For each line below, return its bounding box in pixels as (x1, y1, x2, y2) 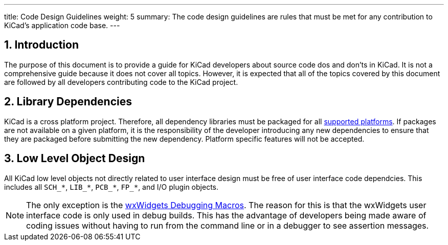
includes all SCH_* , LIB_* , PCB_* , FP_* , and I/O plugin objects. (4, 182, 218, 191)
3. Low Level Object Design (4, 152, 145, 165)
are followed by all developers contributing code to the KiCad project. (4, 77, 238, 86)
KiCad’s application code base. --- (4, 21, 120, 30)
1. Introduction (4, 38, 79, 52)
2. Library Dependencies (4, 95, 132, 108)
